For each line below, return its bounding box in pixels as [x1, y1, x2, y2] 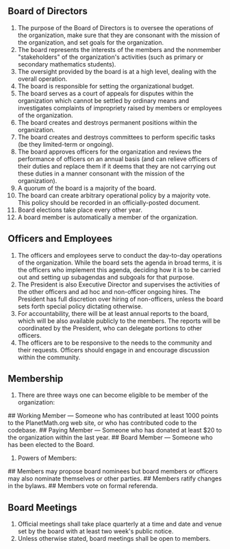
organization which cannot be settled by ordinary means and [17, 96, 190, 105]
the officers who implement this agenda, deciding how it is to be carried [17, 265, 221, 273]
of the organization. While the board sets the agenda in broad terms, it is [17, 258, 222, 267]
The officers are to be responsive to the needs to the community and [17, 339, 212, 347]
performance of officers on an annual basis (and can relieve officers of [17, 154, 218, 163]
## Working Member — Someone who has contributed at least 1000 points [8, 411, 218, 420]
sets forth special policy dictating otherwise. [17, 302, 143, 310]
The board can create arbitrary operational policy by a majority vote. [17, 191, 211, 199]
